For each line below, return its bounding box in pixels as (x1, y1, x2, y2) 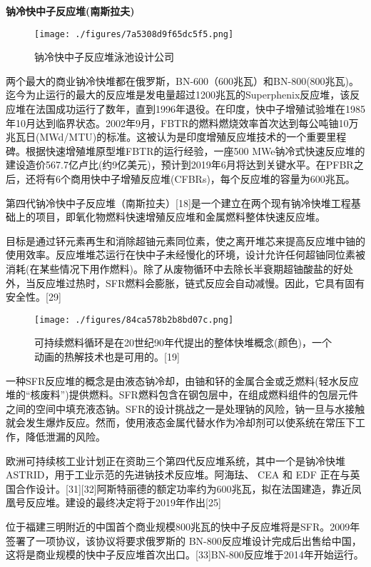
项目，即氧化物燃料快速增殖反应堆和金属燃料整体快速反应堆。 (35, 209, 325, 224)
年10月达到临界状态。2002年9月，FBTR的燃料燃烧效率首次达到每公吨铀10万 (6, 115, 359, 130)
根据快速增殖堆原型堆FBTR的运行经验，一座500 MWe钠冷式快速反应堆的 (25, 143, 365, 158)
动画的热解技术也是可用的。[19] (34, 349, 180, 363)
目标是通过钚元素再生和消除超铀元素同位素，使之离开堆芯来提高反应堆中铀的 (6, 233, 365, 248)
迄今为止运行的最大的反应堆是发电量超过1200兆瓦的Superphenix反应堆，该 (6, 87, 350, 102)
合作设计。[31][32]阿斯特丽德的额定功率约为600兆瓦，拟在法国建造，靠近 (15, 481, 352, 496)
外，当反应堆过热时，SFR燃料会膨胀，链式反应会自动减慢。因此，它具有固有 (6, 275, 365, 290)
